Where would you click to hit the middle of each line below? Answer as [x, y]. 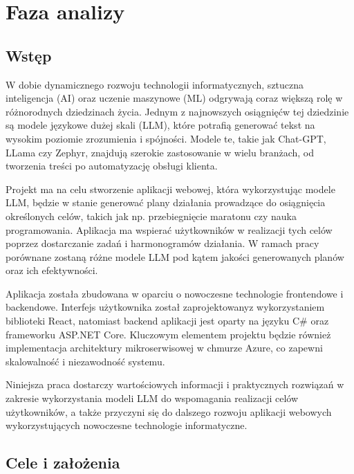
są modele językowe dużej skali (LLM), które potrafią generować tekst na [160, 125]
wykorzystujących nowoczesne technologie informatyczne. [127, 425]
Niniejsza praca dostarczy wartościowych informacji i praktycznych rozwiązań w [175, 384]
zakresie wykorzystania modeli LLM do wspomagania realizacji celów [152, 398]
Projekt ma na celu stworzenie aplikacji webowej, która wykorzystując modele [170, 189]
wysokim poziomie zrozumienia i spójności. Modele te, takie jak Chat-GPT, [166, 138]
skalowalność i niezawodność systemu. [85, 361]
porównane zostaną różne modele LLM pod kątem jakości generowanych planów [175, 256]
